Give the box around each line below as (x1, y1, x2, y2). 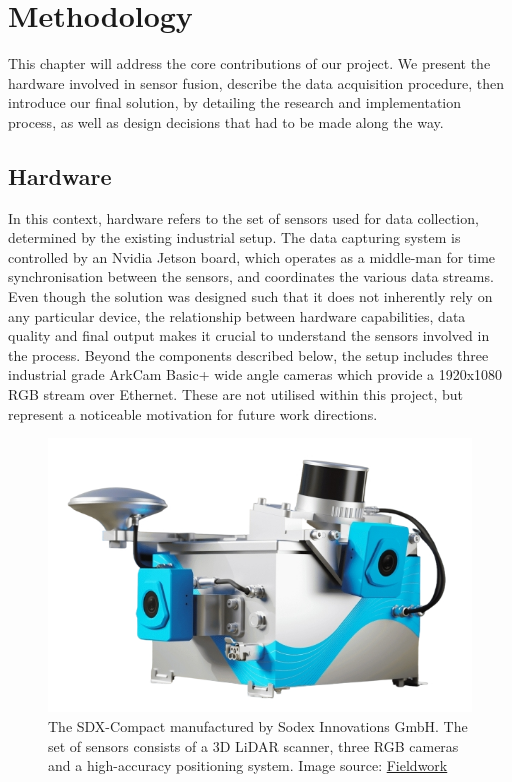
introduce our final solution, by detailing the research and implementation (8, 92, 462, 113)
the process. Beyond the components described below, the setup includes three (8, 344, 489, 365)
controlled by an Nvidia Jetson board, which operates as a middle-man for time (8, 246, 496, 267)
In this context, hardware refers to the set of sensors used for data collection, (8, 207, 479, 228)
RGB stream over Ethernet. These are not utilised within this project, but (8, 384, 464, 405)
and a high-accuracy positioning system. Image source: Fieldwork (48, 755, 448, 776)
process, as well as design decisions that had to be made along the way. (8, 111, 444, 132)
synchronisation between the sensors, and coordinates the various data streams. (8, 266, 494, 287)
